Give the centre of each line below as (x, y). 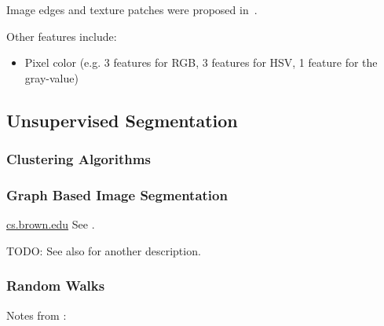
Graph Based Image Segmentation (117, 194)
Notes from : (37, 315)
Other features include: (62, 36)
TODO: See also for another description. (104, 250)
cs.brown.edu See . (51, 224)
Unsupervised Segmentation (122, 120)
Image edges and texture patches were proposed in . (132, 9)
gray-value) (51, 77)
